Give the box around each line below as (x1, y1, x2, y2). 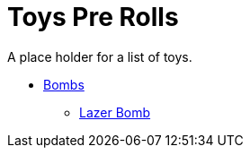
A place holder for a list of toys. (7, 48, 192, 65)
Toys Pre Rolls (7, 2, 179, 32)
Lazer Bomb (79, 104, 151, 120)
